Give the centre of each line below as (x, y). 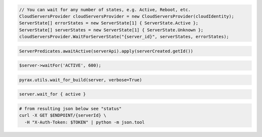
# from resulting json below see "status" (70, 109)
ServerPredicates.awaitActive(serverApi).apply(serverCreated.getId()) (106, 51)
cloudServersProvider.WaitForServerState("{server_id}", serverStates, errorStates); (124, 37)
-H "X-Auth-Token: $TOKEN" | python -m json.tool (85, 122)
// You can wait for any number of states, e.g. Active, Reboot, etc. (105, 9)
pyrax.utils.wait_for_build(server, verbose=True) (81, 80)
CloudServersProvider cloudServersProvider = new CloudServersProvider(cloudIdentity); (127, 16)
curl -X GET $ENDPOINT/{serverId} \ (63, 115)
